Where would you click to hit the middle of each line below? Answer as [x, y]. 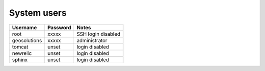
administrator [92, 40]
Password [59, 27]
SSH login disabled [99, 34]
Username [24, 27]
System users [38, 13]
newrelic [22, 53]
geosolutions [27, 40]
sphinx [20, 60]
